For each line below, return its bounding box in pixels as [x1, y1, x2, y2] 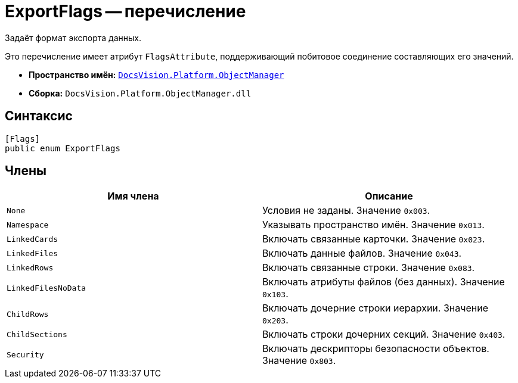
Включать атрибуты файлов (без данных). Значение [262, 276, 505, 288]
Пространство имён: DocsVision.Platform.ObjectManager [29, 69, 284, 80]
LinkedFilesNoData [7, 283, 86, 292]
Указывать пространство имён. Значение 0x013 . [262, 219, 485, 231]
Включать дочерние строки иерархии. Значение [262, 302, 488, 315]
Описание [365, 190, 413, 203]
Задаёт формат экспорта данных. [5, 32, 141, 43]
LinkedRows [7, 263, 54, 272]
